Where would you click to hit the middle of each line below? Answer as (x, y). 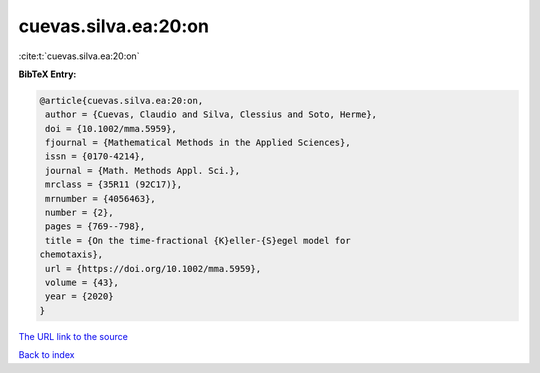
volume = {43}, (82, 282)
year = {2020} (79, 296)
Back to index (46, 355)
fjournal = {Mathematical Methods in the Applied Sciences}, (198, 143)
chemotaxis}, (71, 254)
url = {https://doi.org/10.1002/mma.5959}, (153, 268)
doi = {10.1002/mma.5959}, (111, 128)
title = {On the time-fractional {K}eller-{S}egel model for (198, 240)
